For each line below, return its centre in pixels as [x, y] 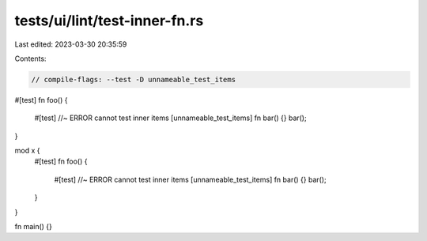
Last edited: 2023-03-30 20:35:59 [71, 44]
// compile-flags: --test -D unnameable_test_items [134, 79]
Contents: [30, 58]
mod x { [27, 151]
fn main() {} [34, 227]
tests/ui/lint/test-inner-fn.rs [109, 21]
